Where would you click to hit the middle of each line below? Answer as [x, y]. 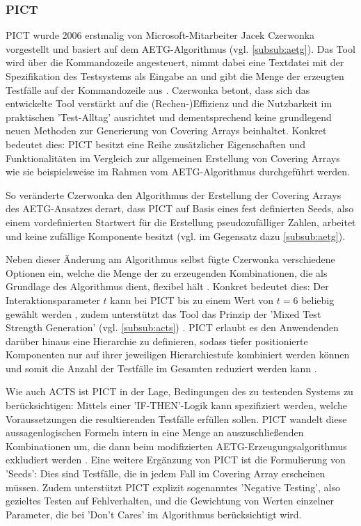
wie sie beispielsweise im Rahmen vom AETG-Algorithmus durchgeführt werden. [178, 172]
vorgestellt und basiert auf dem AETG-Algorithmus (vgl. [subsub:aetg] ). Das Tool [180, 48]
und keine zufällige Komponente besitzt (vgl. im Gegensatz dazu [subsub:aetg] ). [176, 236]
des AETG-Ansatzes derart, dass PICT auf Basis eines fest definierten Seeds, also [180, 208]
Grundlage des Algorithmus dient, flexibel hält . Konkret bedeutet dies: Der [167, 286]
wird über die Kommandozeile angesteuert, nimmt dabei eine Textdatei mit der [175, 62]
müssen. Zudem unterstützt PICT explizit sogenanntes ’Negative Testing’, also [173, 487]
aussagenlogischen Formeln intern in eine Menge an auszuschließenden [155, 432]
